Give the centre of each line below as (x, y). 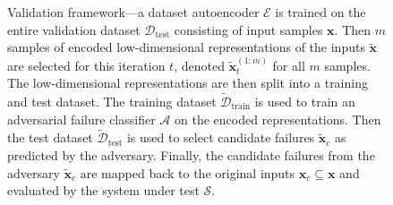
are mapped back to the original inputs (188, 172)
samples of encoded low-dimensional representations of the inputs (186, 47)
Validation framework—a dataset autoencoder (133, 12)
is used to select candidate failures (221, 137)
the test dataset (50, 137)
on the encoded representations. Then (278, 119)
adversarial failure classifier (81, 119)
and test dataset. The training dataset (112, 101)
